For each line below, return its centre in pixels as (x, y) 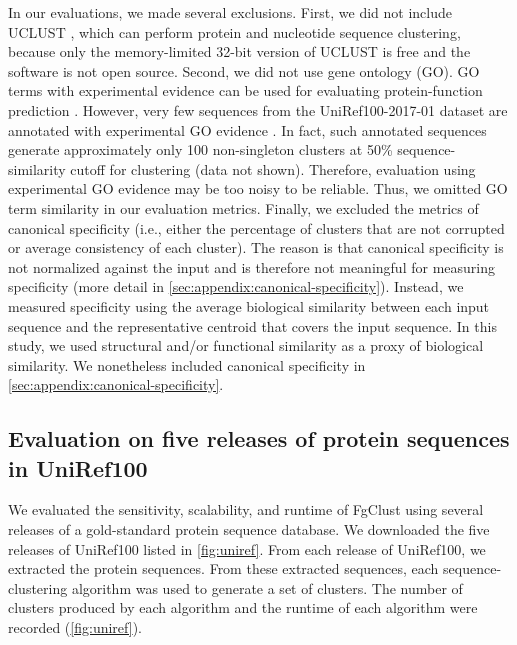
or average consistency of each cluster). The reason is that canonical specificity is (256, 247)
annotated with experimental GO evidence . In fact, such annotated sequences (247, 129)
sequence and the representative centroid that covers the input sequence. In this (252, 325)
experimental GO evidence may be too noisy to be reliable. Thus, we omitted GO (258, 188)
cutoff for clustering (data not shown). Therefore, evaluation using (273, 168)
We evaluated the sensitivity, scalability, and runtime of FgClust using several (246, 509)
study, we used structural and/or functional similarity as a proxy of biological (246, 345)
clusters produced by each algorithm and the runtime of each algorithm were (243, 607)
